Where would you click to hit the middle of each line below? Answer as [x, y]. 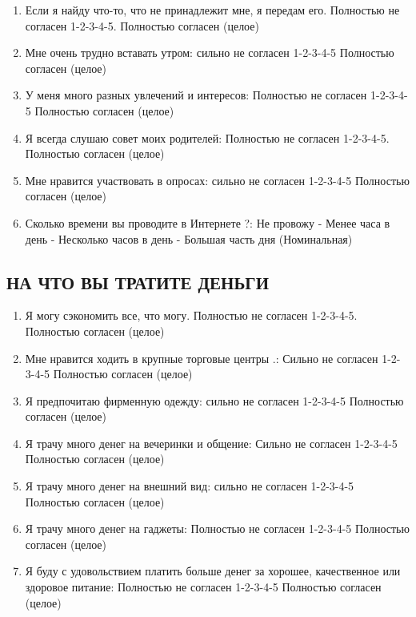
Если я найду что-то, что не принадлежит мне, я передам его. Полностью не [212, 10]
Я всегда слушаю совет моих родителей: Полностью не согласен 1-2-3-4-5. [207, 137]
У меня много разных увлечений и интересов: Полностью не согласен [196, 95]
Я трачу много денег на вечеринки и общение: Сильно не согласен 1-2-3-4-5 [211, 443]
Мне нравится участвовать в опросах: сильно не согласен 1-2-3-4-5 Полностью [217, 180]
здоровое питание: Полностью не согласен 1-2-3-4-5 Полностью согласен [203, 587]
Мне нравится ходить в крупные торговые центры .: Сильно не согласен [202, 358]
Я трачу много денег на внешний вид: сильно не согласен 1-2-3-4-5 [190, 486]
